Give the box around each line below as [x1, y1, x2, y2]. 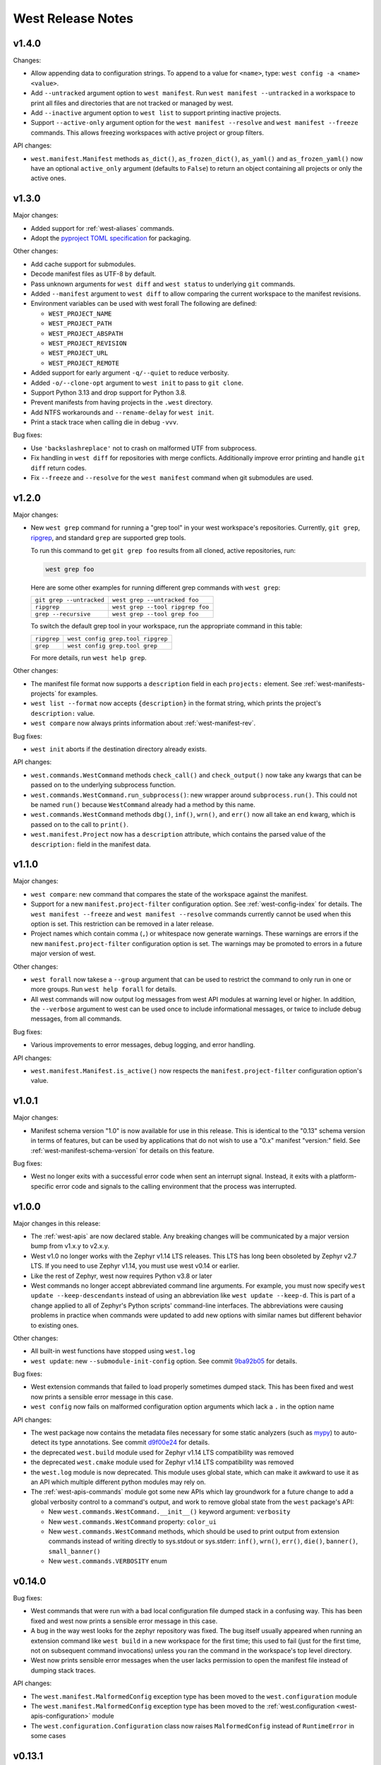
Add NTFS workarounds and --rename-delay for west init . [30, 408, 214, 417]
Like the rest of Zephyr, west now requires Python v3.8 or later [30, 1272, 212, 1280]
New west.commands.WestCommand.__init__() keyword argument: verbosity [48, 1507, 291, 1516]
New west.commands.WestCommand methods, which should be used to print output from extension [48, 1527, 340, 1536]
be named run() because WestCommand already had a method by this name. [30, 800, 255, 808]
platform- [329, 1172, 357, 1180]
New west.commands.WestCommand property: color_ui [48, 1517, 217, 1526]
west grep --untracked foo [111, 597, 199, 604]
